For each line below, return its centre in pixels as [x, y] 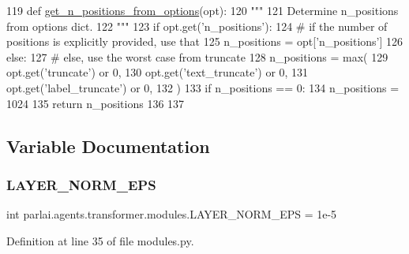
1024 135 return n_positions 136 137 [96, 103]
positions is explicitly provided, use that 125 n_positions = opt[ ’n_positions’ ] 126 [205, 41]
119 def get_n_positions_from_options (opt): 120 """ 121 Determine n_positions [203, 10]
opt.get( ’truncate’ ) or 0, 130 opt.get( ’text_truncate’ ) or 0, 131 [158, 72]
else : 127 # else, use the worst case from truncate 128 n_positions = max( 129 [197, 56]
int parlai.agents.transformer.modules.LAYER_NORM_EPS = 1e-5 [172, 214]
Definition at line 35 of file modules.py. [100, 240]
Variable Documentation [108, 146]
